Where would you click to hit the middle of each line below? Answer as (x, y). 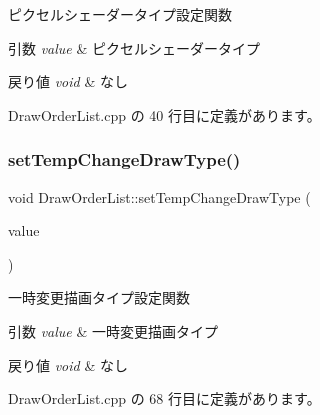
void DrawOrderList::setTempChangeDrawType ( (159, 196)
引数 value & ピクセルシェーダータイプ (134, 47)
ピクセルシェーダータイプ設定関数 (120, 14)
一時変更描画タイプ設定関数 (99, 297)
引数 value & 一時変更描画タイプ (113, 330)
